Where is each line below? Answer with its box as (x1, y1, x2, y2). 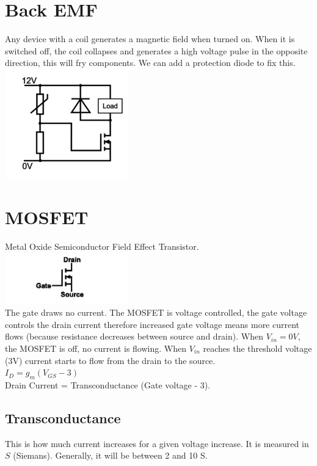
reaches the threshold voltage (203, 341, 312, 354)
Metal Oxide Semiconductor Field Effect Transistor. (5, 240, 199, 253)
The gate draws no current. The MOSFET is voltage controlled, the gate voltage (5, 306, 307, 319)
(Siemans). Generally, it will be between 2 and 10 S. (13, 449, 208, 462)
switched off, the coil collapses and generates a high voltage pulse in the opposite (5, 44, 308, 57)
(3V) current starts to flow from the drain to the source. (5, 354, 216, 366)
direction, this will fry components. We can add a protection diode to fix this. (5, 56, 296, 69)
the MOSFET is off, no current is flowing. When (5, 341, 186, 354)
